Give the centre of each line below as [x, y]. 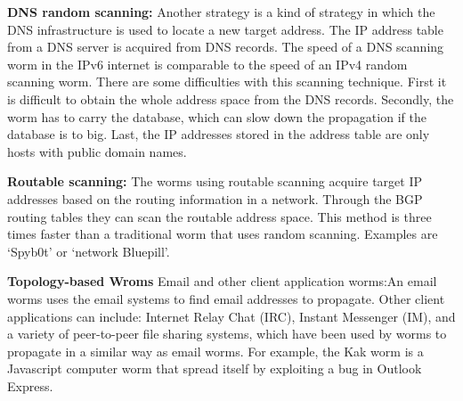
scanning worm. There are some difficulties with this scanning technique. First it [227, 82]
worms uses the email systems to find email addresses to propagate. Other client [226, 298]
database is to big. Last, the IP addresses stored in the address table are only [219, 134]
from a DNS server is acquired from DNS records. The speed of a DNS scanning [226, 47]
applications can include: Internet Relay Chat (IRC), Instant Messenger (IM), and [231, 316]
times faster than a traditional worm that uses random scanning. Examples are [223, 234]
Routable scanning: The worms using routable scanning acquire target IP [215, 181]
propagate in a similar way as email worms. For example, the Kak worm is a [215, 351]
